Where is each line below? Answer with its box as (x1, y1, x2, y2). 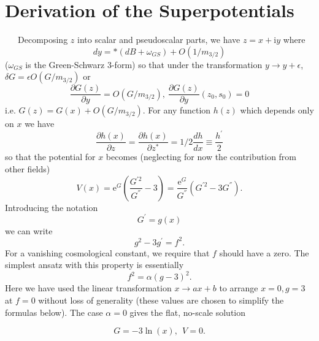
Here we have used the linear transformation (5, 282, 172, 294)
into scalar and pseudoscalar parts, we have (77, 33, 240, 46)
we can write (5, 224, 53, 237)
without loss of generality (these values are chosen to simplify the (38, 294, 284, 307)
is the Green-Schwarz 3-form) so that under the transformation (25, 58, 263, 71)
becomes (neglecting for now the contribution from (106, 150, 297, 163)
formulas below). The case (5, 305, 103, 318)
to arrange (219, 282, 258, 294)
